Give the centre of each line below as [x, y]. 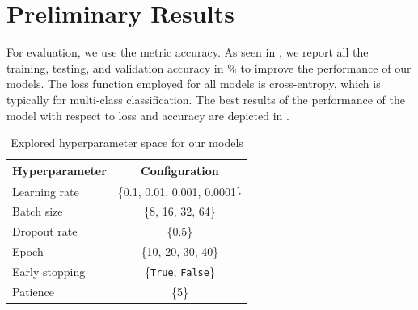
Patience [33, 291]
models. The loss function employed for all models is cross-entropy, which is [194, 84]
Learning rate [46, 191]
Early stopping [49, 271]
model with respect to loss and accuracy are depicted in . [148, 115]
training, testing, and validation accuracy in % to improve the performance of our [209, 67]
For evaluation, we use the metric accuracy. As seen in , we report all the [188, 52]
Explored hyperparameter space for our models [127, 142]
